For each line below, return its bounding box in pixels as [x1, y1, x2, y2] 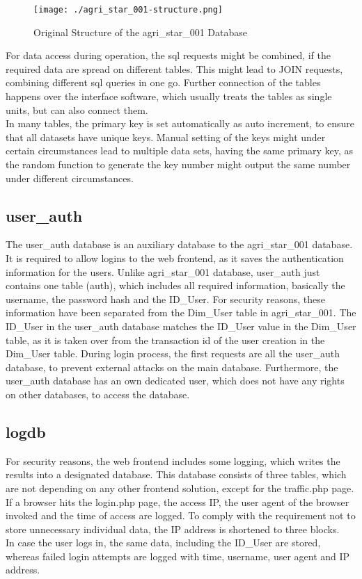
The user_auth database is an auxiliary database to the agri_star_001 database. [6, 237, 353, 252]
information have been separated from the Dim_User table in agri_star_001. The [6, 305, 356, 320]
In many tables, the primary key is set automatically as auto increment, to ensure [6, 116, 355, 131]
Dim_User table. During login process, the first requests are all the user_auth [6, 346, 340, 361]
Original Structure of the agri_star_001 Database [33, 24, 248, 39]
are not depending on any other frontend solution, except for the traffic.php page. [6, 480, 354, 495]
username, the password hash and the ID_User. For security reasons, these [6, 291, 326, 306]
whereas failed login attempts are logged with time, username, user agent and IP [6, 548, 350, 563]
